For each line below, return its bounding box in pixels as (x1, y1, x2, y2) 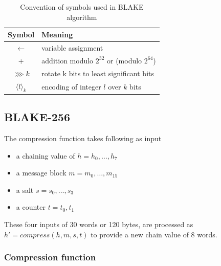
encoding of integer (41, 81, 101, 92)
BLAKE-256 (4, 109, 71, 125)
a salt (16, 184, 34, 195)
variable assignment (41, 42, 103, 53)
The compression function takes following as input (4, 133, 162, 144)
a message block (16, 167, 67, 178)
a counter (16, 202, 46, 212)
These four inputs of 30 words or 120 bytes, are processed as (4, 219, 193, 230)
